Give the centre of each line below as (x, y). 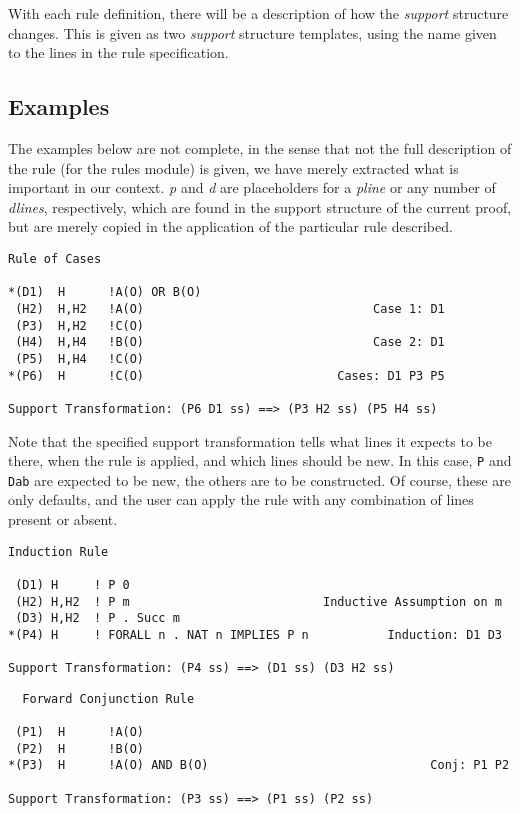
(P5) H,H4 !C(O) (80, 358)
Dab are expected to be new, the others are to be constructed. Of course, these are (260, 479)
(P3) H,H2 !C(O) (80, 325)
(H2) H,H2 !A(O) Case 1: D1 (230, 308)
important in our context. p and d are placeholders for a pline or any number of (252, 187)
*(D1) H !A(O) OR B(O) (105, 292)
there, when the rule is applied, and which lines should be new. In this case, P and (260, 460)
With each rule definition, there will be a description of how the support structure (258, 13)
